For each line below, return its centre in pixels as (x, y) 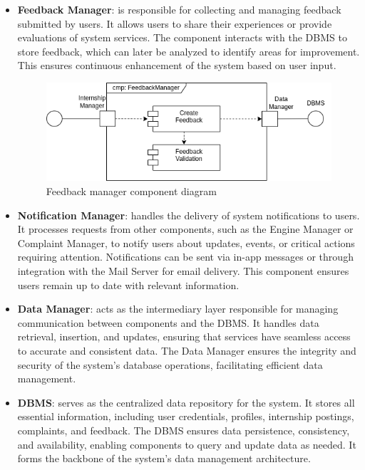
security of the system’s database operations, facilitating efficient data (170, 364)
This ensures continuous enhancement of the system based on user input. (177, 65)
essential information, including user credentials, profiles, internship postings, (186, 416)
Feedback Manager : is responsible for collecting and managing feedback (179, 9)
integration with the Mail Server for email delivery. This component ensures (183, 271)
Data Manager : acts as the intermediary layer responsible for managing (178, 309)
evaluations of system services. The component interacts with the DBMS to (182, 37)
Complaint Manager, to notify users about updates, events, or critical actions (186, 242)
